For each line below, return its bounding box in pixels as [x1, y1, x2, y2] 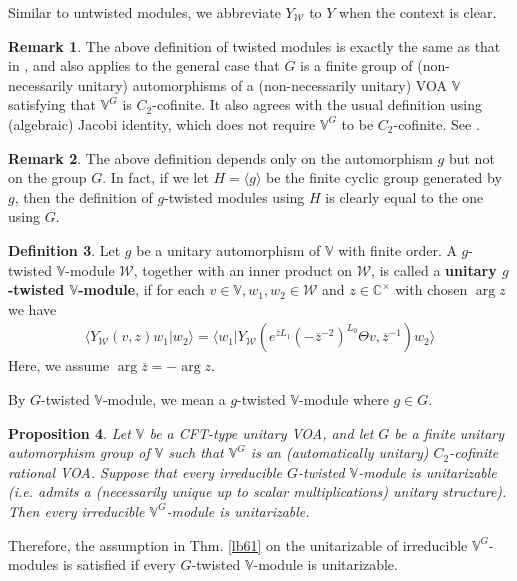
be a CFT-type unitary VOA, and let [149, 422, 374, 443]
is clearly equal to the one [325, 186, 484, 207]
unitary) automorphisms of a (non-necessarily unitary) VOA [77, 74, 447, 95]
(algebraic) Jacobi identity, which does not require [8, 113, 316, 134]
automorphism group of [8, 442, 150, 463]
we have [8, 298, 57, 319]
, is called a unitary [371, 259, 497, 280]
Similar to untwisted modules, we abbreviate [8, 2, 281, 22]
